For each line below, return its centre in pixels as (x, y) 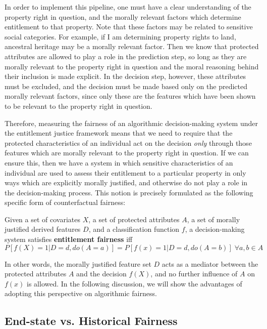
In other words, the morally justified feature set (78, 263)
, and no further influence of (194, 274)
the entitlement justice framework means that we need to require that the (119, 133)
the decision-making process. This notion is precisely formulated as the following (129, 192)
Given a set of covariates (42, 219)
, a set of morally (213, 219)
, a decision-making (215, 229)
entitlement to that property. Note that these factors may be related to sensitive (129, 27)
